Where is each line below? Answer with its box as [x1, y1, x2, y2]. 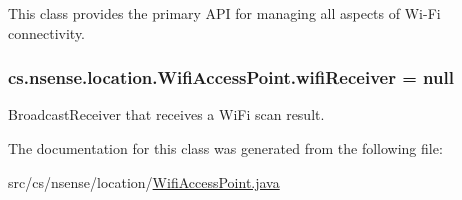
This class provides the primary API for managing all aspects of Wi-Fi [8, 3, 441, 23]
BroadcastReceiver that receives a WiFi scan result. [8, 104, 325, 125]
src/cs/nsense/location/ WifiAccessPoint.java [8, 171, 280, 192]
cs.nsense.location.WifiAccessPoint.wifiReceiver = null [8, 65, 454, 90]
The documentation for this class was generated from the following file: [8, 138, 443, 158]
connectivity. [8, 22, 86, 43]
